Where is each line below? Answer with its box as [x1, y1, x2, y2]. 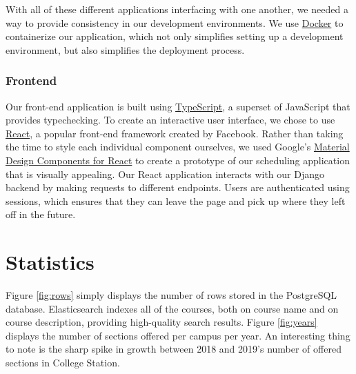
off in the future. [6, 207, 76, 222]
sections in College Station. [6, 355, 120, 370]
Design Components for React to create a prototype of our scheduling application [6, 152, 350, 167]
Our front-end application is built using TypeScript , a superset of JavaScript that [6, 99, 350, 113]
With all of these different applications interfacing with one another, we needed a [6, 2, 348, 16]
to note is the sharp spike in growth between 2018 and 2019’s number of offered [6, 342, 342, 356]
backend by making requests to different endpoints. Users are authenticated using [6, 180, 350, 195]
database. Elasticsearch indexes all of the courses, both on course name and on [6, 301, 339, 315]
